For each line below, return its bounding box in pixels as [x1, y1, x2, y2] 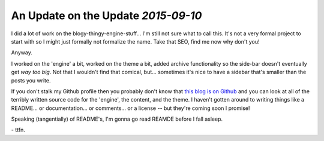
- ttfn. [11, 126, 25, 134]
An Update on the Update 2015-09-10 [11, 9, 202, 22]
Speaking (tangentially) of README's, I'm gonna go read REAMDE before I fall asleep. [11, 115, 223, 122]
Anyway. [11, 49, 32, 56]
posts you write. [11, 76, 51, 84]
